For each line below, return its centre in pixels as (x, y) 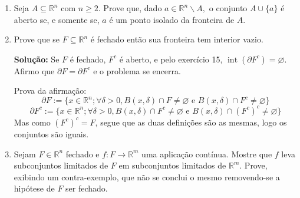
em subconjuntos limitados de (172, 165)
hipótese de (34, 188)
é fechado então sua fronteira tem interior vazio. (177, 39)
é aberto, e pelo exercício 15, (171, 59)
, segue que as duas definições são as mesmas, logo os (191, 122)
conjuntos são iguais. (51, 133)
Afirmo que (34, 70)
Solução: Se (37, 59)
